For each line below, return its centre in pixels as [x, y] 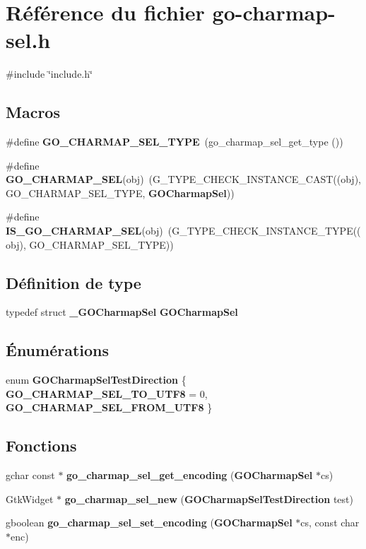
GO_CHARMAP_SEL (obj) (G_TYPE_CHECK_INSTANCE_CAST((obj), [183, 179]
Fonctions [41, 445]
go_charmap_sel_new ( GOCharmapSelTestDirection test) [209, 498]
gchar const [30, 475]
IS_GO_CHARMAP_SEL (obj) [84, 231]
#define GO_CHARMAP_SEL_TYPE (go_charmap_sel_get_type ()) [175, 142]
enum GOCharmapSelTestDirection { [96, 380]
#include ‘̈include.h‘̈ [49, 74]
